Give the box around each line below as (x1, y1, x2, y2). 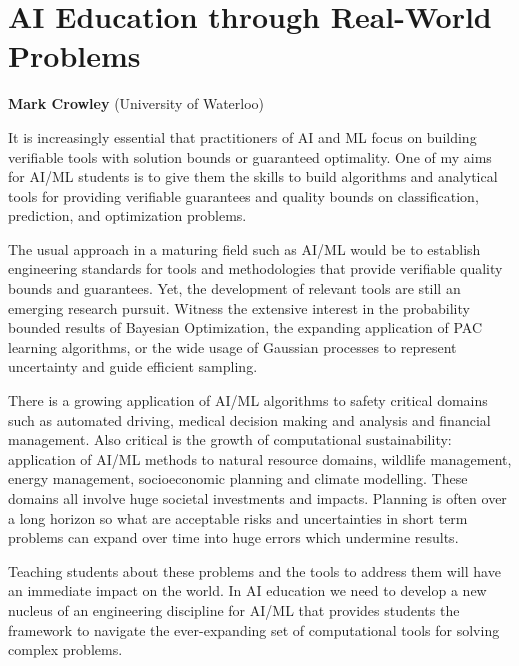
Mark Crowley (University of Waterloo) (8, 93, 265, 114)
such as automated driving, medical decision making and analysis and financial (8, 409, 491, 430)
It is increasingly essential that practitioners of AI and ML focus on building (8, 126, 477, 147)
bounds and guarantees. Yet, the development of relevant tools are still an (8, 278, 461, 299)
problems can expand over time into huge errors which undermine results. (8, 527, 459, 548)
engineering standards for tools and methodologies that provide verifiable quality (8, 258, 503, 279)
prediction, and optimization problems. (8, 205, 247, 226)
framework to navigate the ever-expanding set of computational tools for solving (8, 619, 500, 640)
